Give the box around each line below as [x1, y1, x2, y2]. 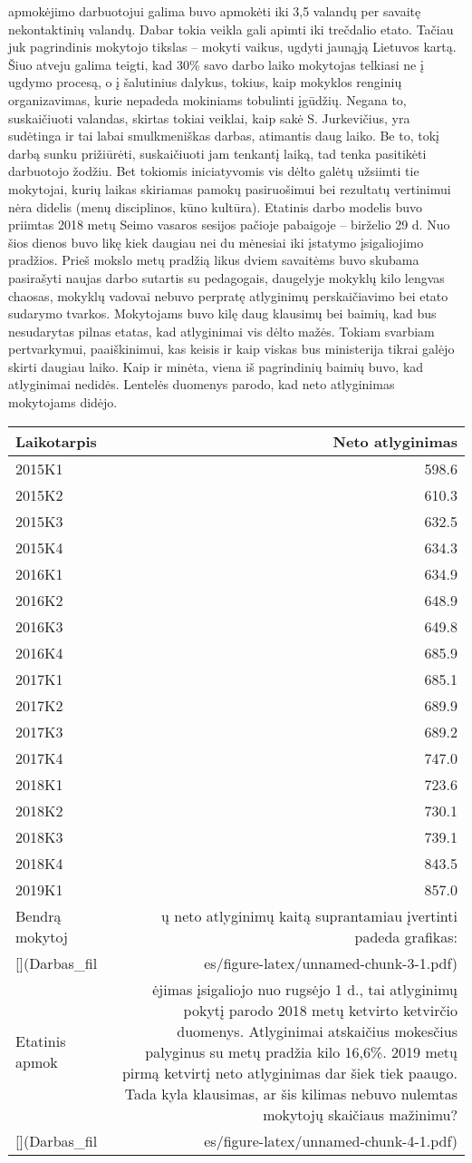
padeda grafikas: [354, 925, 458, 947]
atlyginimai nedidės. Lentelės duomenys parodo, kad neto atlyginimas [8, 375, 395, 394]
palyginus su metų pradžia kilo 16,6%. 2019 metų [145, 1041, 458, 1062]
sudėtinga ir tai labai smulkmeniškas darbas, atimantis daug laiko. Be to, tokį [8, 126, 439, 145]
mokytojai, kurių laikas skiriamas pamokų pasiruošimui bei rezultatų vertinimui [8, 179, 451, 198]
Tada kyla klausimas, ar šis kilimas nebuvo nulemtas [124, 1082, 458, 1104]
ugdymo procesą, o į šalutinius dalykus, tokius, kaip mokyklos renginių [8, 73, 402, 92]
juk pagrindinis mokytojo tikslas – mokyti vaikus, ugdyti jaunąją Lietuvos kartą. [8, 37, 457, 56]
